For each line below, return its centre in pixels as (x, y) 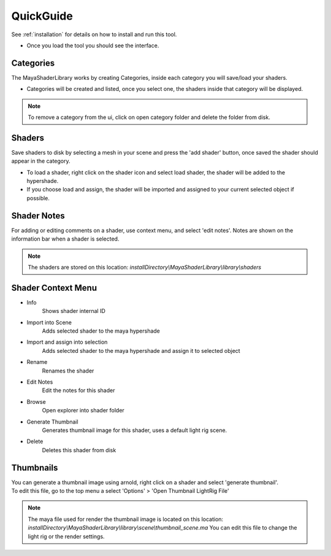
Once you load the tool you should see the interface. (93, 45)
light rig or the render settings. (66, 536)
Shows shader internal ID (74, 311)
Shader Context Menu (54, 288)
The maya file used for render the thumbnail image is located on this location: (126, 519)
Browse (36, 401)
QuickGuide (42, 16)
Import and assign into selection (67, 342)
